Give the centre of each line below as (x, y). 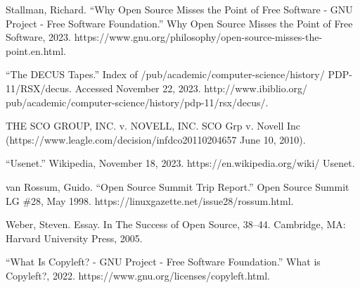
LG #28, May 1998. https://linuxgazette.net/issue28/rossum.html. (150, 200)
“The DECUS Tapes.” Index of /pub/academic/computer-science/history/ (165, 74)
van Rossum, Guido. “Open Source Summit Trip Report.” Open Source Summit (178, 186)
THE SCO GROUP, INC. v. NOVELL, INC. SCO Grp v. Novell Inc (153, 126)
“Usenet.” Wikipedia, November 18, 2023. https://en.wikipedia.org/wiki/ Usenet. (180, 163)
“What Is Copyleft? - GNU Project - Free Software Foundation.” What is (163, 262)
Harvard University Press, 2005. (74, 238)
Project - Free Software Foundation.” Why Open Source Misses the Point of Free (179, 23)
